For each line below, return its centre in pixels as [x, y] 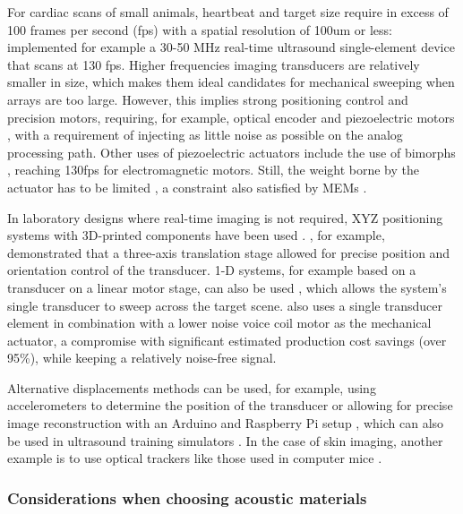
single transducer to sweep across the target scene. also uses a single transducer [225, 305]
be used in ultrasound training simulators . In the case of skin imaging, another [225, 440]
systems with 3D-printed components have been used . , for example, [196, 235]
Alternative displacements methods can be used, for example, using [192, 387]
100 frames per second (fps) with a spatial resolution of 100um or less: [200, 29]
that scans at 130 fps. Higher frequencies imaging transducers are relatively [214, 64]
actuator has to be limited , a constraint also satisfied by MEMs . [187, 187]
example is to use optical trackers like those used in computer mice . [195, 458]
